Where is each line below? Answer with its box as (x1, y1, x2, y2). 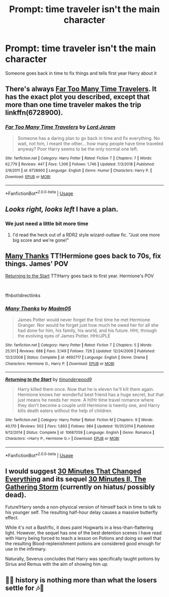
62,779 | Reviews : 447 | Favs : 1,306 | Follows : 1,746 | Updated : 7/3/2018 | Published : (5, 162, 155, 167)
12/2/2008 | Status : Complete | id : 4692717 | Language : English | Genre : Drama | (5, 355, 148, 360)
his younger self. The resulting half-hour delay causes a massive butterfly (5, 509, 158, 516)
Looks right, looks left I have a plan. (5, 205, 119, 214)
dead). (5, 491, 27, 499)
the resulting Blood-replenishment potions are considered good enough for (5, 540, 161, 546)
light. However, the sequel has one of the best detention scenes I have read (5, 530, 162, 536)
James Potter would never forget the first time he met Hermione (17, 317, 150, 323)
